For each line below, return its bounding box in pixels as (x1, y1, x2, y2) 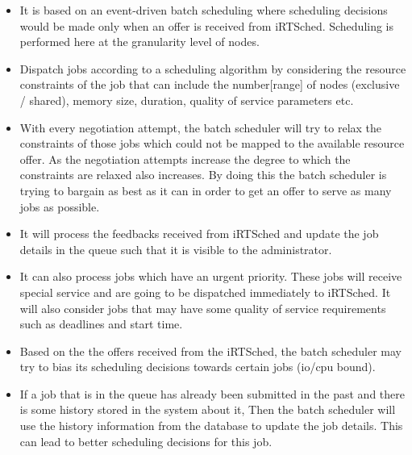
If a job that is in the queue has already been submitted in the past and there (19, 385, 405, 402)
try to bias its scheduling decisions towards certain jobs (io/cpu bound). (19, 358, 376, 375)
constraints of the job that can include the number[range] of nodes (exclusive (19, 76, 400, 93)
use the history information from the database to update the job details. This (19, 417, 403, 434)
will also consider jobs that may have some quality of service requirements (19, 299, 386, 316)
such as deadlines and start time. (19, 315, 183, 332)
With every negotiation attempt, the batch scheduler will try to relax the (19, 119, 382, 136)
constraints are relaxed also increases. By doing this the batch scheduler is (19, 166, 387, 183)
